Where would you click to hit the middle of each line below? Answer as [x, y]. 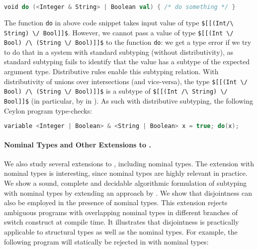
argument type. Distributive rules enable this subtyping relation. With [111, 71]
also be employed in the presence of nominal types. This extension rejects [116, 202]
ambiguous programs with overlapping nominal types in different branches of [121, 212]
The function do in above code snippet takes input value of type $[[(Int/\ [119, 22]
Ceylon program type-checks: [48, 110]
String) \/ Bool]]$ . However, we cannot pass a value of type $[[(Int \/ [119, 32]
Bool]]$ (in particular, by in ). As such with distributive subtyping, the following [129, 100]
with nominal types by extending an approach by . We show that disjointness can [128, 192]
